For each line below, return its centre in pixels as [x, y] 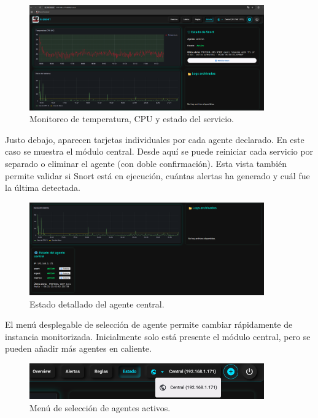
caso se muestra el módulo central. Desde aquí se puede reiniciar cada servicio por [159, 151]
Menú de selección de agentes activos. [100, 407]
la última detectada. [43, 188]
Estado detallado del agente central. [97, 304]
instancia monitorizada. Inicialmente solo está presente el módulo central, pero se [158, 336]
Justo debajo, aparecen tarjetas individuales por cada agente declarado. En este [155, 139]
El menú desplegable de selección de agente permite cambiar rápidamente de [149, 324]
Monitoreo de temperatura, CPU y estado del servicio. [132, 119]
